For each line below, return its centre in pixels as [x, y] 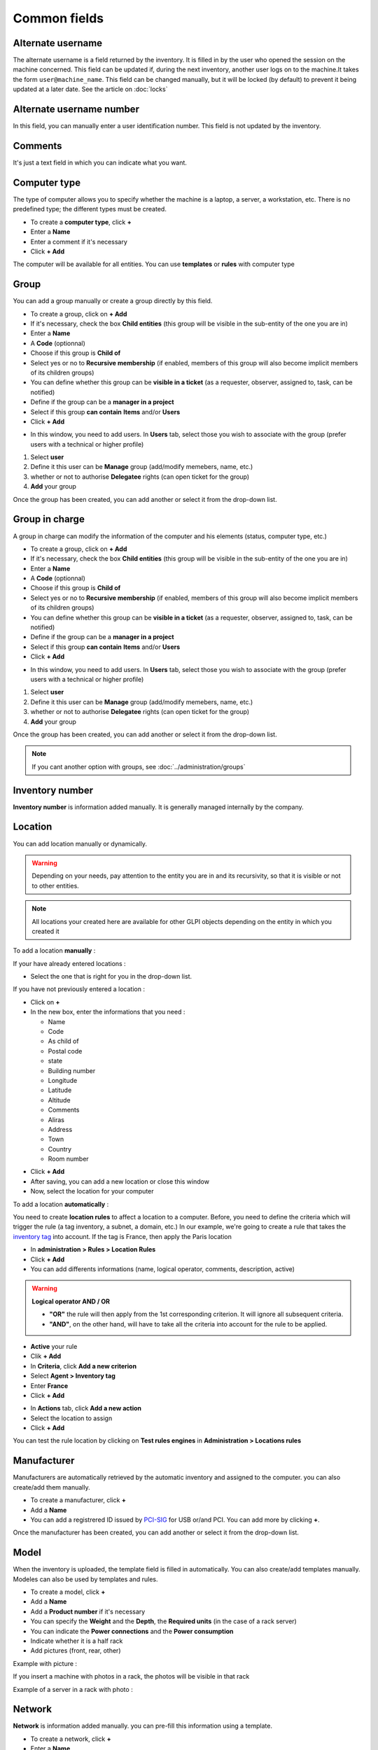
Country [60, 1149]
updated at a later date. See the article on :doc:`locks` [90, 89]
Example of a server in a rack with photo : [73, 1689]
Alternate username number [76, 110]
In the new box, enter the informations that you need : [108, 1012]
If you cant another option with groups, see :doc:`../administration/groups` [139, 766]
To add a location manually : [54, 951]
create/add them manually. [51, 1487]
